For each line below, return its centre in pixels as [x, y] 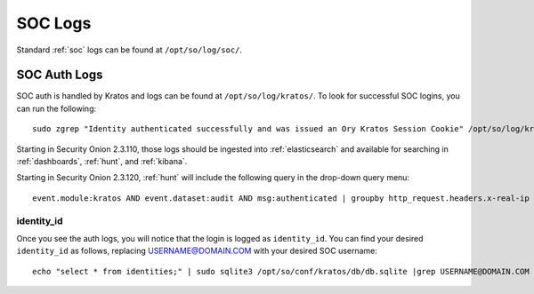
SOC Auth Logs [60, 75]
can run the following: [57, 108]
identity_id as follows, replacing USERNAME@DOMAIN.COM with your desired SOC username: [197, 251]
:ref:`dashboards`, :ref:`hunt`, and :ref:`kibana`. [102, 162]
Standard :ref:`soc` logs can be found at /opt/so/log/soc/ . [129, 50]
